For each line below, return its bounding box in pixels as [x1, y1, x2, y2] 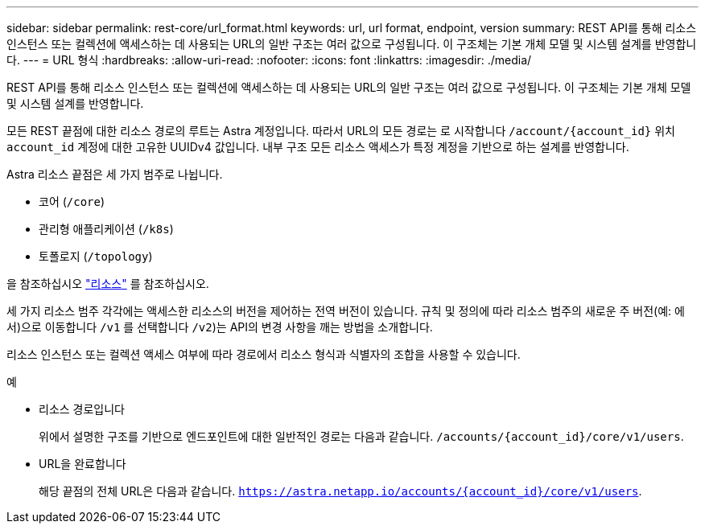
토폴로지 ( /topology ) [39, 249, 153, 263]
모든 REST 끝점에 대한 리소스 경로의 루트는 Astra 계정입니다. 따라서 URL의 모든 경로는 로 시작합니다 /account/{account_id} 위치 [6, 124, 675, 138]
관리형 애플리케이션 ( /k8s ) [39, 222, 174, 236]
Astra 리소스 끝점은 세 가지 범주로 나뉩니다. [6, 167, 223, 181]
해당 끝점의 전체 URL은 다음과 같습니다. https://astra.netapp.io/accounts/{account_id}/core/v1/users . [39, 484, 642, 498]
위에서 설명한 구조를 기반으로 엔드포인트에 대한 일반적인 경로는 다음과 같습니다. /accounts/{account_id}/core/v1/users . [39, 429, 684, 443]
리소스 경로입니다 [39, 402, 125, 416]
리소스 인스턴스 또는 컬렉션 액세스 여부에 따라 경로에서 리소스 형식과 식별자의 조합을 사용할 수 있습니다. [6, 347, 521, 361]
